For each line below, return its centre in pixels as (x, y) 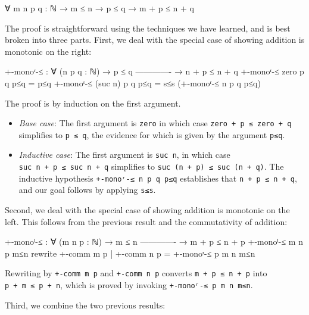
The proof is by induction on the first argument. (93, 103)
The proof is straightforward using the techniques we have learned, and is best (148, 28)
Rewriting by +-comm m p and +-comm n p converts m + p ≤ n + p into (136, 273)
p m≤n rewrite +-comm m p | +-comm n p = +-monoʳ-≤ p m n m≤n (130, 253)
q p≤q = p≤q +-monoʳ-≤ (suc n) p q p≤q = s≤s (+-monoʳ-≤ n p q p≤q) (133, 82)
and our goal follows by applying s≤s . (87, 190)
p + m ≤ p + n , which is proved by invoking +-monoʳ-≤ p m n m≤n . (129, 285)
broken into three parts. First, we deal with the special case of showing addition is (155, 40)
